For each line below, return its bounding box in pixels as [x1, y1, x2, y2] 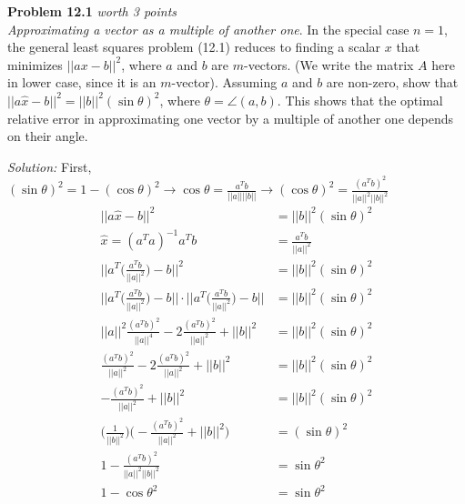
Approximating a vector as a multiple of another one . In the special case [7, 19, 409, 38]
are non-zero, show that [326, 73, 459, 92]
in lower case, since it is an [7, 73, 157, 92]
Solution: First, [7, 156, 92, 176]
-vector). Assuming [171, 73, 278, 92]
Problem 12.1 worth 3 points [7, 2, 177, 20]
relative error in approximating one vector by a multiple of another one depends [7, 108, 453, 127]
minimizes [7, 55, 63, 74]
